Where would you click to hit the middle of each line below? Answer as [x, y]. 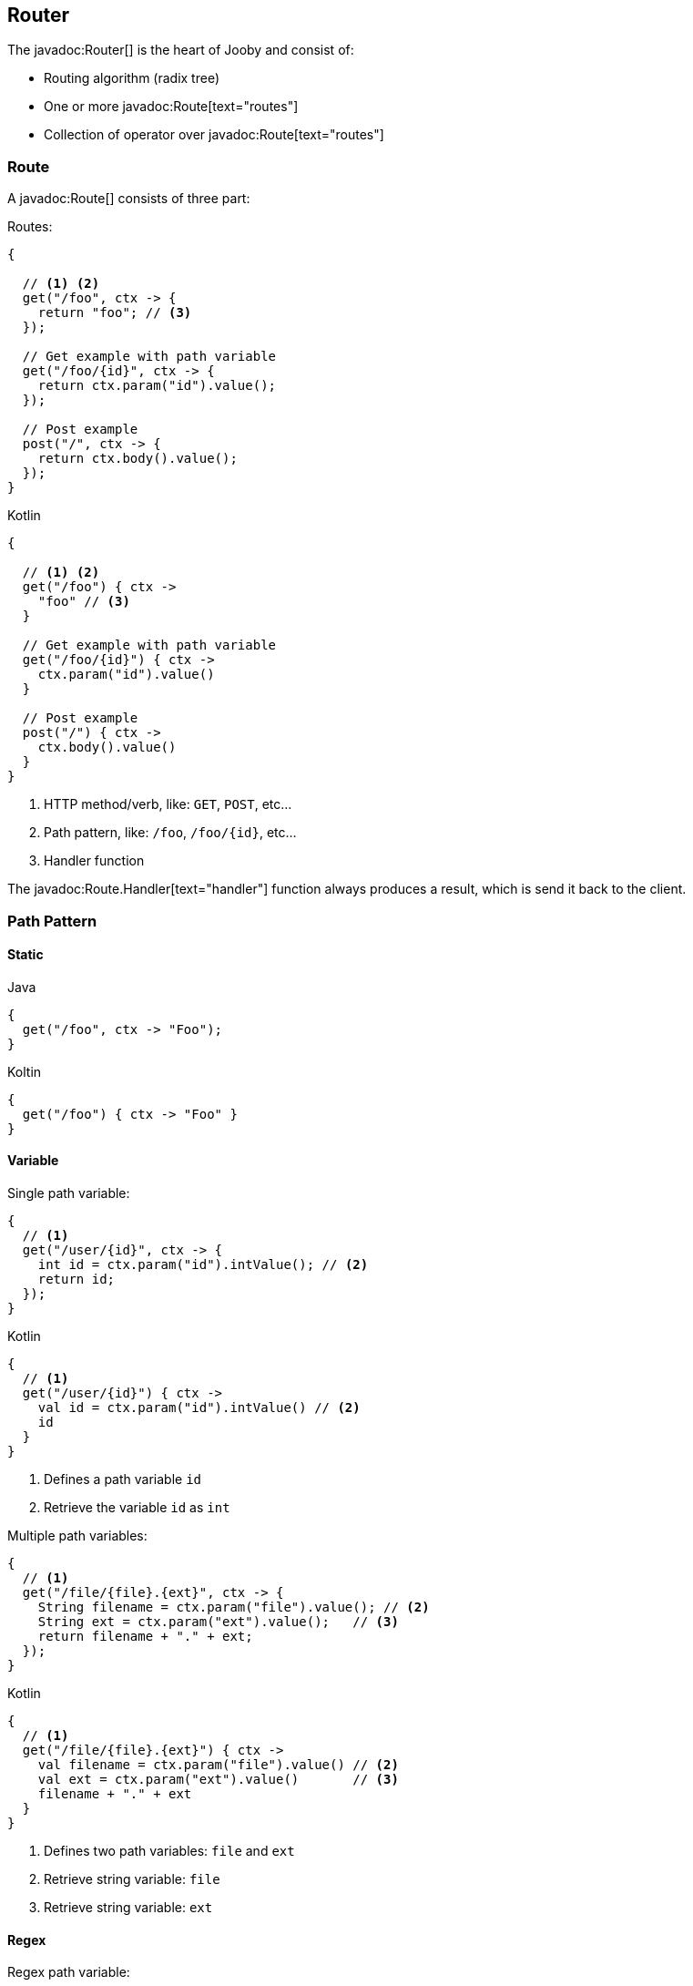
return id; [76, 1279]
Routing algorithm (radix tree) [132, 78]
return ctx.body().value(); [138, 459]
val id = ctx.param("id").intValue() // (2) [199, 1407]
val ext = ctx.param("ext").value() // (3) [218, 1779]
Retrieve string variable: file [132, 1879]
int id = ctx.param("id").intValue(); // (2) [203, 1264]
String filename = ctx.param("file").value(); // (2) [234, 1607]
